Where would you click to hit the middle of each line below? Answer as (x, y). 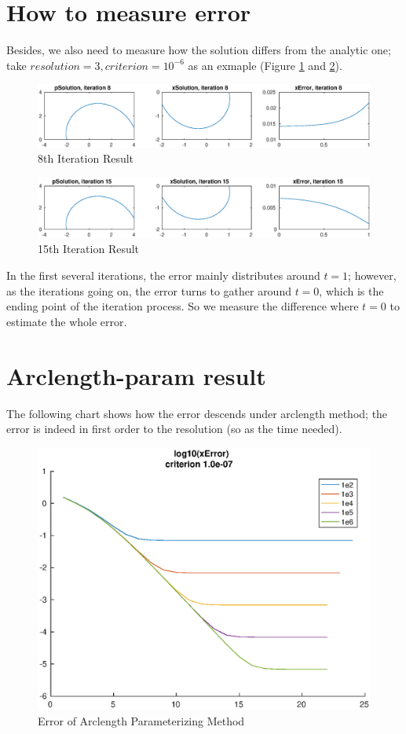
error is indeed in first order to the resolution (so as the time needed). (174, 429)
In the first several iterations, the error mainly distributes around (163, 275)
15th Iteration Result (89, 249)
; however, (372, 275)
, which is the (351, 290)
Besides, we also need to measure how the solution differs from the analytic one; (199, 50)
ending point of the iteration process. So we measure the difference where (183, 306)
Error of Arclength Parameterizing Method (141, 721)
